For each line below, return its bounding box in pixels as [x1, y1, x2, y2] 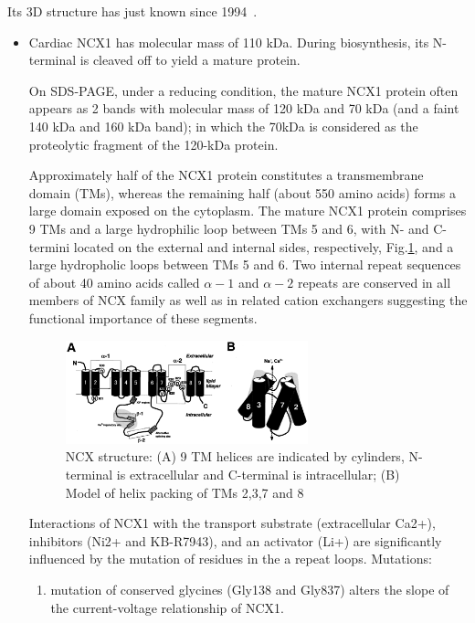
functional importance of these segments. [28, 308, 258, 327]
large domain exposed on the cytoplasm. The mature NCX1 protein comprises [28, 201, 467, 220]
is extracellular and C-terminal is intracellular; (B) [116, 465, 400, 484]
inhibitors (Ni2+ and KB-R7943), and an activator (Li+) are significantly [28, 531, 442, 550]
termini [28, 237, 70, 256]
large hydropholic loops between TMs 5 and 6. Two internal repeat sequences [28, 255, 461, 274]
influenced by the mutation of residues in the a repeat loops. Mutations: [28, 549, 432, 568]
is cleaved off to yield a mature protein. [79, 50, 301, 69]
